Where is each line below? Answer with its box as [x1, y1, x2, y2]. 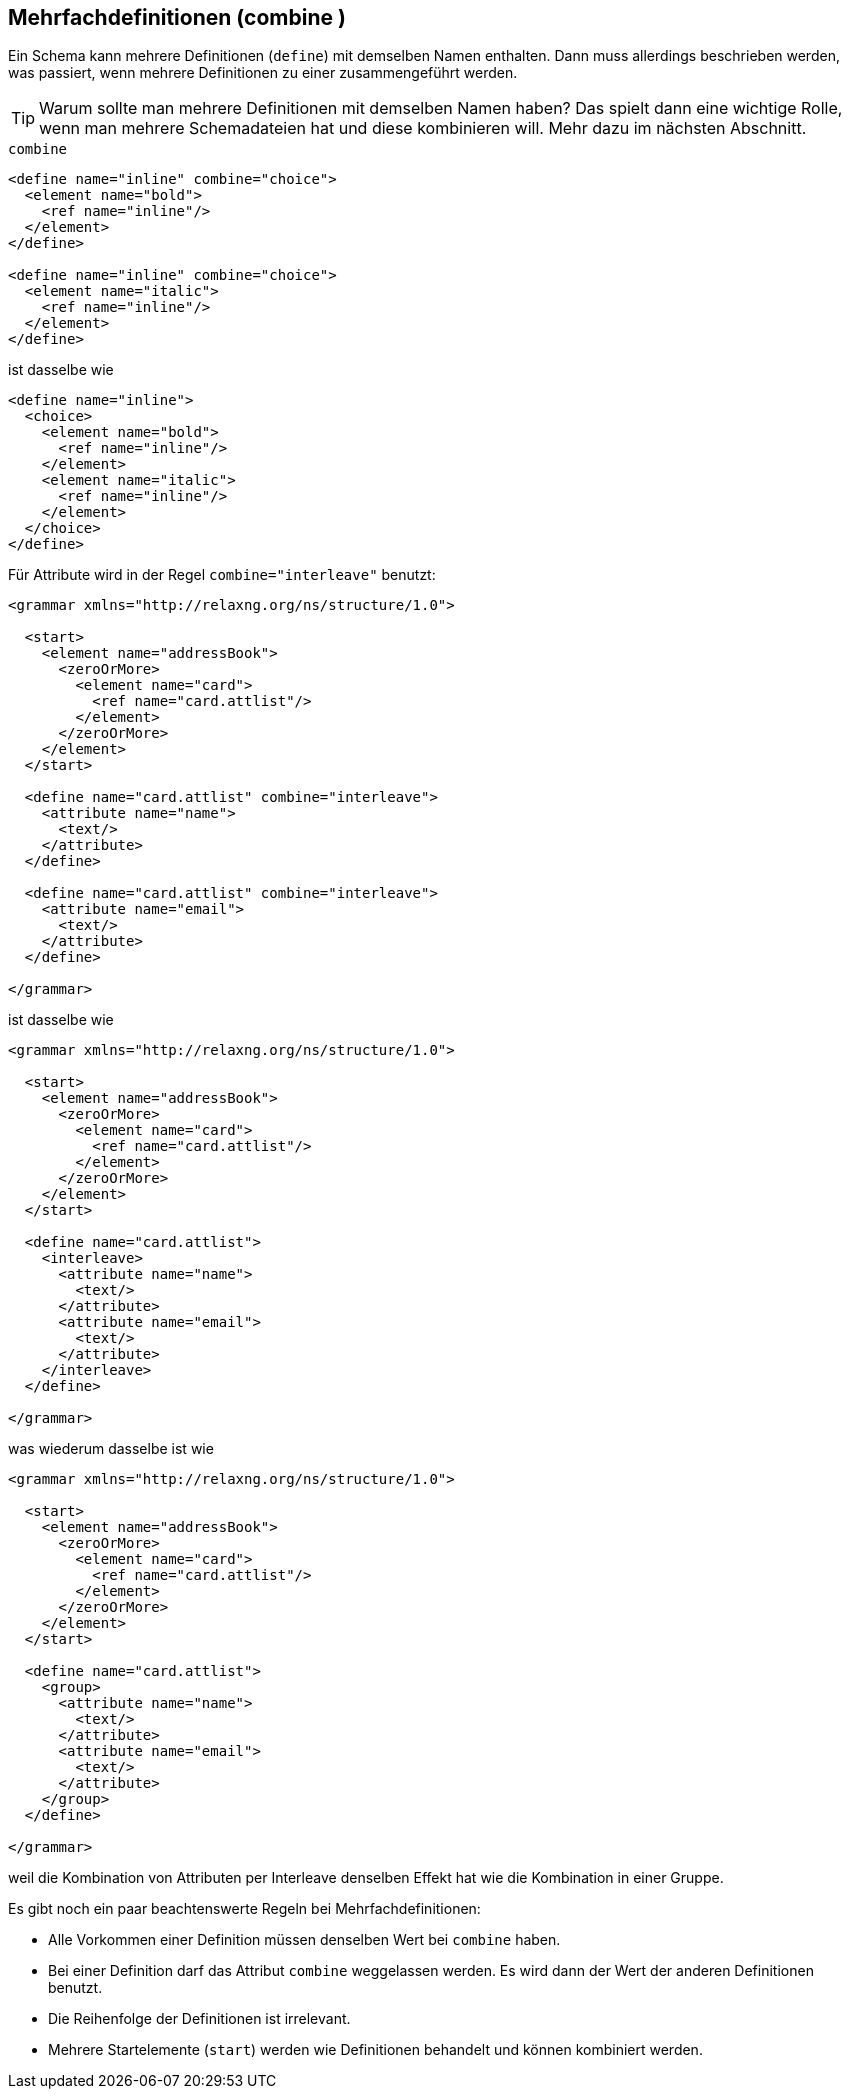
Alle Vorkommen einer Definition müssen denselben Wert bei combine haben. [48, 1931, 561, 1949]
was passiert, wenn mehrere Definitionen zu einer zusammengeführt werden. [8, 64, 518, 82]
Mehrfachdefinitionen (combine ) [8, 5, 346, 30]
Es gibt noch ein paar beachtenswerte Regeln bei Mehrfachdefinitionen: [8, 1900, 481, 1918]
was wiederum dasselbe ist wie [8, 1440, 214, 1458]
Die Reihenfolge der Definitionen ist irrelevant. [48, 2010, 351, 2028]
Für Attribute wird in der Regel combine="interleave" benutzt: [8, 566, 436, 584]
